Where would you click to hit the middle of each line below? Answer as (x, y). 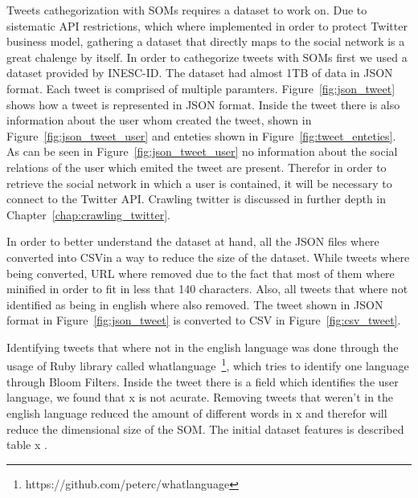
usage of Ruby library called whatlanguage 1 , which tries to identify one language (208, 365)
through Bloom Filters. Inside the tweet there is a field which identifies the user (203, 381)
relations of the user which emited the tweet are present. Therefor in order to (197, 167)
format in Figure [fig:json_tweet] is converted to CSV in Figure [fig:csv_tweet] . (204, 320)
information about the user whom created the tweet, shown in (159, 120)
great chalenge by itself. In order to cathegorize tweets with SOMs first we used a (207, 57)
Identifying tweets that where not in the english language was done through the (203, 347)
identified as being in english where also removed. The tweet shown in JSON (195, 304)
